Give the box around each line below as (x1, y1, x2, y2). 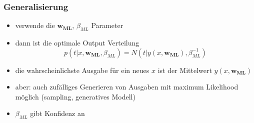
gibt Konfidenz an (30, 108, 85, 118)
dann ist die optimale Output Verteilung (15, 37, 139, 48)
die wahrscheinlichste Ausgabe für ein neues (15, 64, 149, 75)
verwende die (15, 20, 55, 30)
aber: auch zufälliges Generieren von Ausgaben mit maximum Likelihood (15, 81, 238, 92)
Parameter (91, 20, 123, 30)
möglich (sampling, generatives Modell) (15, 91, 135, 101)
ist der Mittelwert (157, 64, 212, 75)
